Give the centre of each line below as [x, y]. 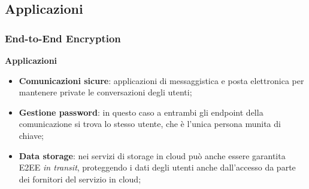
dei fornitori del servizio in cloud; [80, 179]
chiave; [31, 135]
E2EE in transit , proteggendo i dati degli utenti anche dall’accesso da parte [157, 167]
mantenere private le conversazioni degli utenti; [105, 92]
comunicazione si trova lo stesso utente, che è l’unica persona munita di [150, 124]
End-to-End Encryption [63, 38]
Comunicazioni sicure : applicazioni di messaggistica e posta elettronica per [161, 80]
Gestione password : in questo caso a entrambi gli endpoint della [141, 112]
